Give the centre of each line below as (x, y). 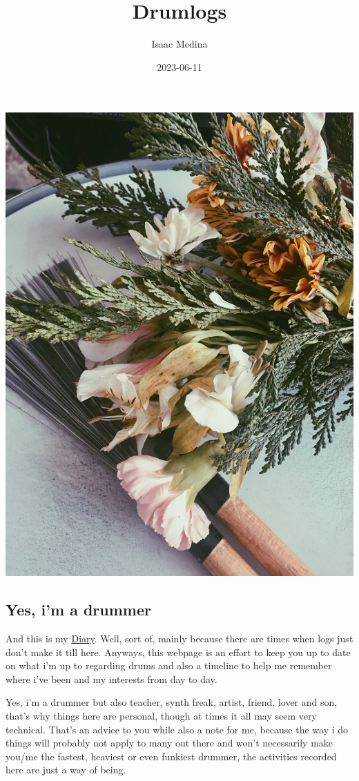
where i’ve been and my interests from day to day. (111, 679)
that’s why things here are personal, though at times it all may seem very (161, 716)
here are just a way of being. (66, 770)
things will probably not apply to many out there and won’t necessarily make (169, 743)
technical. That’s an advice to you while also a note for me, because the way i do (177, 729)
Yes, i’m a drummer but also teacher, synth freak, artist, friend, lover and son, (172, 702)
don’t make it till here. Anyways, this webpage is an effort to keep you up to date (178, 652)
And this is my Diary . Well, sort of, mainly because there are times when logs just (179, 639)
